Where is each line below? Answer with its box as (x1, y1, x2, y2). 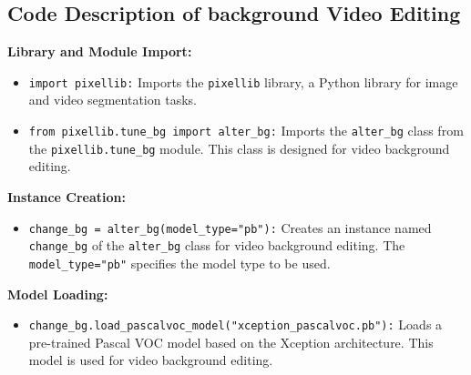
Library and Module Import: (7, 42, 192, 61)
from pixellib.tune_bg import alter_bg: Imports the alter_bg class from (28, 121, 464, 140)
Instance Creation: (7, 187, 126, 206)
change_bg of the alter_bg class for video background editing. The (28, 236, 405, 255)
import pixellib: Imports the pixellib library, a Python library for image (28, 72, 458, 91)
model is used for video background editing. (28, 350, 273, 370)
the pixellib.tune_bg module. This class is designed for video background (28, 138, 450, 157)
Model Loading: (7, 284, 108, 303)
